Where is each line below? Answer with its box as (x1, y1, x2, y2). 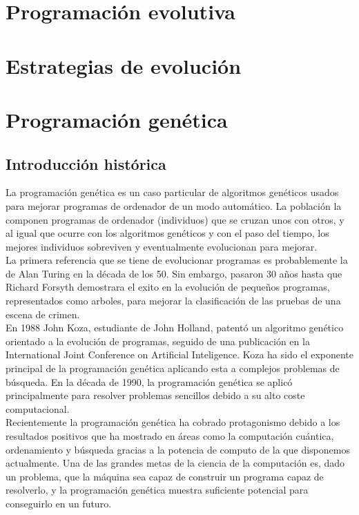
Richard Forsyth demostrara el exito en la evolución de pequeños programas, (6, 280, 330, 294)
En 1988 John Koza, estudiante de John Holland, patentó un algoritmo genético (6, 320, 344, 335)
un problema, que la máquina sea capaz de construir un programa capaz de (6, 469, 324, 483)
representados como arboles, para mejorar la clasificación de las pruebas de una (6, 293, 341, 308)
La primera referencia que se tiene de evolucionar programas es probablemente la (6, 253, 348, 267)
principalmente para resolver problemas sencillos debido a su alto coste (6, 388, 305, 402)
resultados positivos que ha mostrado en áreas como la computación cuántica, (6, 429, 334, 443)
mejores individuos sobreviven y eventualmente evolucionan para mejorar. (6, 239, 318, 253)
